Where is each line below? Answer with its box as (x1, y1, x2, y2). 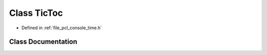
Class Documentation (9, 38, 78, 46)
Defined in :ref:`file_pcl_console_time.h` (21, 25, 102, 31)
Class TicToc (9, 7, 63, 18)
